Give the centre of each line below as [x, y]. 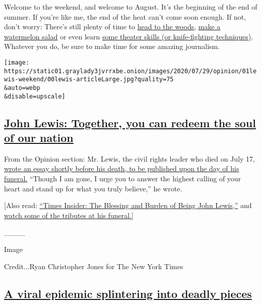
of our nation [39, 138]
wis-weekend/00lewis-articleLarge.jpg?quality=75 [89, 80]
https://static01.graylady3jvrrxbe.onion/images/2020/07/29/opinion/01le [130, 71]
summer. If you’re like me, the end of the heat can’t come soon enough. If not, [125, 16]
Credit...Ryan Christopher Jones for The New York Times [94, 266]
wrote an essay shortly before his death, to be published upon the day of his [122, 168]
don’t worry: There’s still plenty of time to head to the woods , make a [112, 27]
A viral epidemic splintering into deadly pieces [128, 293]
